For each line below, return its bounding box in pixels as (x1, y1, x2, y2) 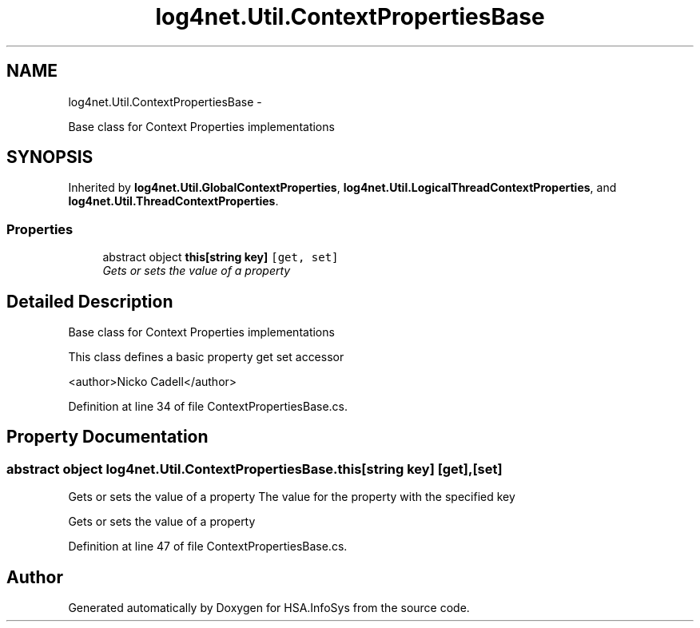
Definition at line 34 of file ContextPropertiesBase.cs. (68, 399, 348, 414)
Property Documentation (6, 427, 209, 447)
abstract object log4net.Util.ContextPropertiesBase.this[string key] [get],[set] (6, 460, 503, 477)
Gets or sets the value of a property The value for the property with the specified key (68, 490, 515, 504)
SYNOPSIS (6, 147, 93, 168)
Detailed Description (6, 291, 173, 312)
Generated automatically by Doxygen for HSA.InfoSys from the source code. (68, 601, 470, 615)
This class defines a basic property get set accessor (68, 350, 344, 364)
